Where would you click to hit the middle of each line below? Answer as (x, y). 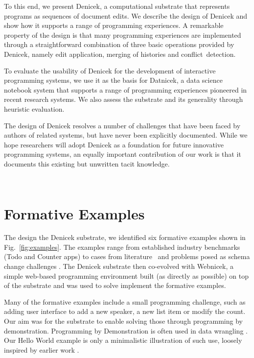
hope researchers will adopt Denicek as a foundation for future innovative (114, 144)
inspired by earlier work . (42, 349)
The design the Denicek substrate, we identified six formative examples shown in (125, 237)
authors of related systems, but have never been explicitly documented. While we (126, 135)
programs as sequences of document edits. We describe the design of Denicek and (126, 15)
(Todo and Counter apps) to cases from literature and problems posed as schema (127, 256)
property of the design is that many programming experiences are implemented (123, 35)
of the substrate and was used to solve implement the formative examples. (115, 285)
